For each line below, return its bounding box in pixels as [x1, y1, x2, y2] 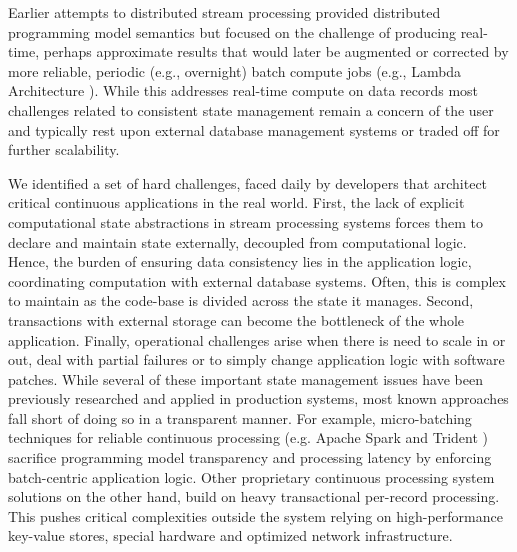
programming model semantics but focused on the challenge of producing [8, 21, 456, 42]
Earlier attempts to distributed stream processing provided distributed [8, 2, 441, 22]
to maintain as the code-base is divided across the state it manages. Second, [8, 290, 474, 311]
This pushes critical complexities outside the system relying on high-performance [8, 505, 503, 526]
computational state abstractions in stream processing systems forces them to [8, 211, 483, 232]
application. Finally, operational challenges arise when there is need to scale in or [8, 329, 506, 350]
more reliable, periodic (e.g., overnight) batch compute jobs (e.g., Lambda [8, 60, 462, 81]
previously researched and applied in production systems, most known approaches [8, 388, 509, 409]
